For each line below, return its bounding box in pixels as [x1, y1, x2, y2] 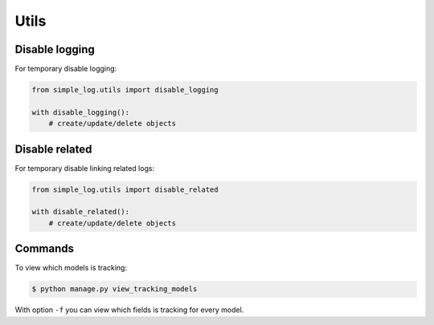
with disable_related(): [31, 207, 130, 217]
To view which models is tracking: [14, 263, 128, 273]
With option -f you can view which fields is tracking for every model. [14, 305, 244, 315]
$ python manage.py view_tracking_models [31, 285, 198, 294]
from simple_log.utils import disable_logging [31, 85, 219, 95]
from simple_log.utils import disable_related [31, 185, 219, 194]
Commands [14, 242, 75, 256]
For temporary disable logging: [14, 64, 117, 74]
